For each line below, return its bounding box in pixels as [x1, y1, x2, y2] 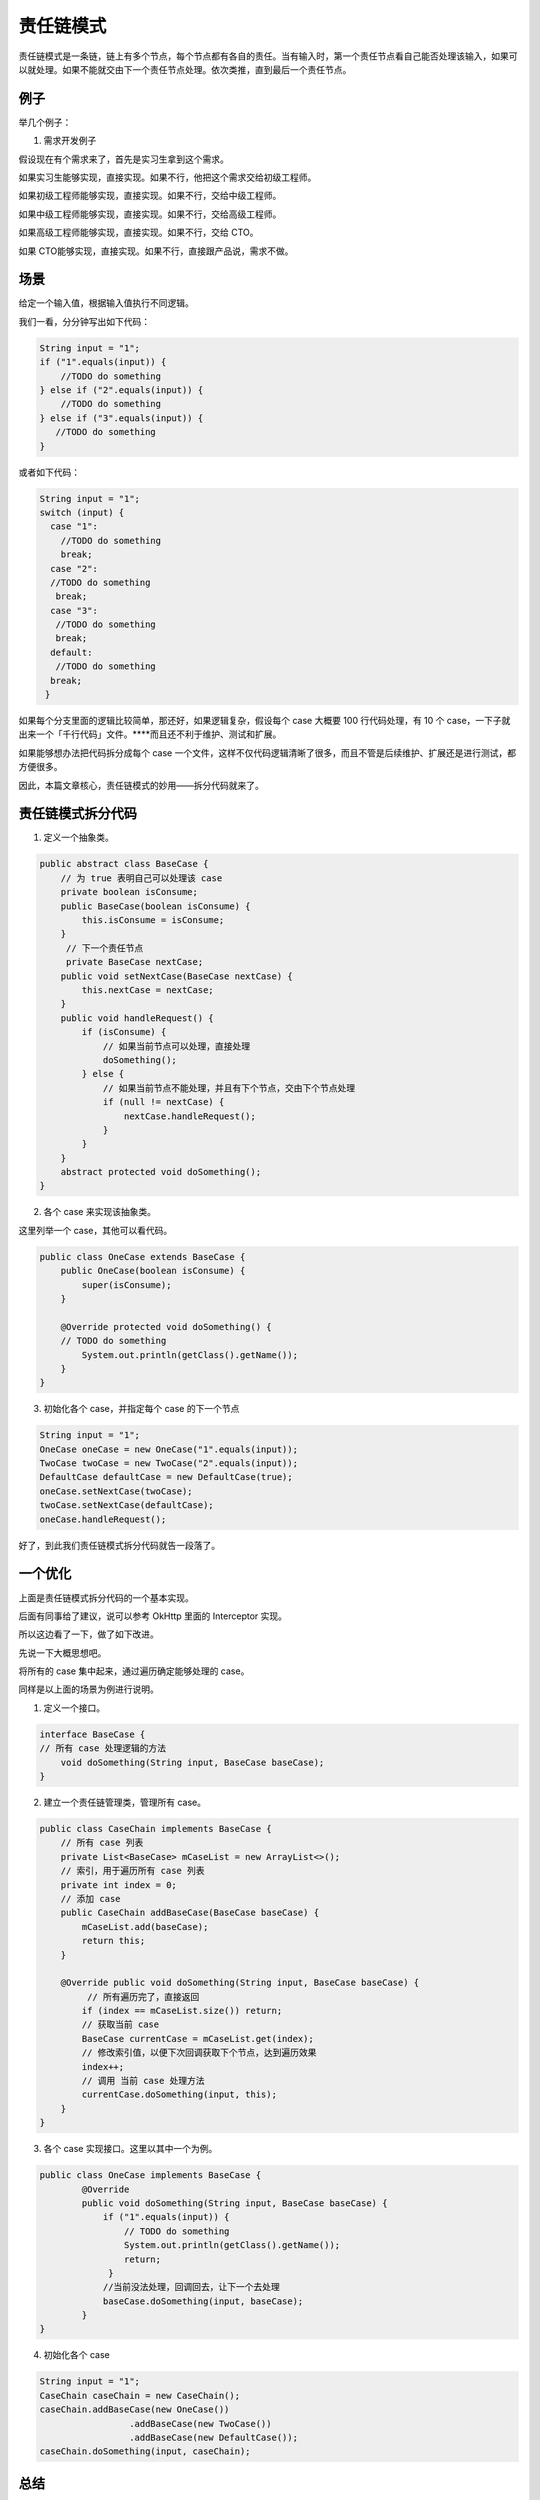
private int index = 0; [60, 1879, 177, 1890]
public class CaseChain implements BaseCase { [39, 1823, 272, 1834]
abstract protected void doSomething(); [60, 1166, 262, 1178]
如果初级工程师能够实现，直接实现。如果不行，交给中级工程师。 [18, 190, 282, 202]
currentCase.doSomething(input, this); [81, 2089, 277, 2100]
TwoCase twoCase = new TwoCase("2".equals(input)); [39, 1458, 299, 1469]
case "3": [50, 605, 99, 616]
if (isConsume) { [81, 1026, 167, 1038]
